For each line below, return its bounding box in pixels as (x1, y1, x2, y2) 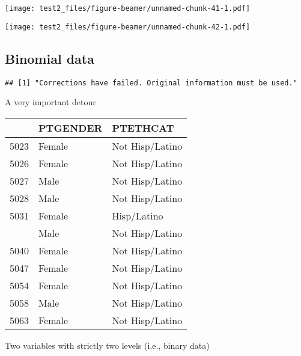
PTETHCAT (112, 120, 174, 135)
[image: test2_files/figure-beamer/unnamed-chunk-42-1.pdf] (5, 22, 251, 31)
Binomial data (5, 49, 94, 67)
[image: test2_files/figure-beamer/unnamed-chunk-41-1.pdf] (5, 4, 251, 13)
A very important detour (5, 96, 96, 108)
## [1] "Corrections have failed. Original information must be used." (5, 78, 297, 87)
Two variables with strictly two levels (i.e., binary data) (5, 339, 210, 351)
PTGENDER (38, 120, 103, 135)
